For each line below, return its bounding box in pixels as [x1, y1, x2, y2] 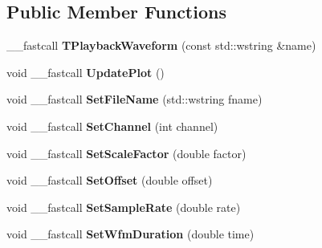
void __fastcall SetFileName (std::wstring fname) [6, 91, 263, 108]
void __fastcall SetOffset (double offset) [6, 172, 213, 189]
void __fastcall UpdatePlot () [6, 63, 165, 80]
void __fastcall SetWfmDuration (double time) [6, 226, 255, 242]
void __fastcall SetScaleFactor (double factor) [6, 144, 247, 161]
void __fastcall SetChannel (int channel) [6, 117, 218, 134]
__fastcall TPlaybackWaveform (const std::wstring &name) [6, 37, 316, 54]
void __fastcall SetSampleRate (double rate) [6, 198, 241, 215]
